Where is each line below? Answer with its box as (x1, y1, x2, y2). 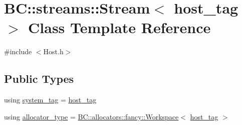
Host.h (43, 46, 64, 57)
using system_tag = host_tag (4, 94, 97, 105)
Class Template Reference (28, 17, 211, 38)
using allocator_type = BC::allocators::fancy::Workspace (4, 111, 179, 121)
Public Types (4, 71, 74, 86)
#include (4, 46, 32, 57)
